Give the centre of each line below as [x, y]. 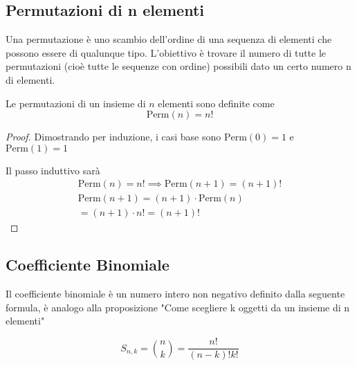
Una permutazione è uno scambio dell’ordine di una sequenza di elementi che [169, 39]
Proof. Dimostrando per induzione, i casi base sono [113, 137]
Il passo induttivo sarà [53, 170]
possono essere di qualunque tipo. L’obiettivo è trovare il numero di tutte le [166, 52]
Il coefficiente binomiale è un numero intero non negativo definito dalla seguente [175, 294]
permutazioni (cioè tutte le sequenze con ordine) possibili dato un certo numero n [178, 66]
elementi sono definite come [216, 103]
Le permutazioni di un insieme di [76, 103]
